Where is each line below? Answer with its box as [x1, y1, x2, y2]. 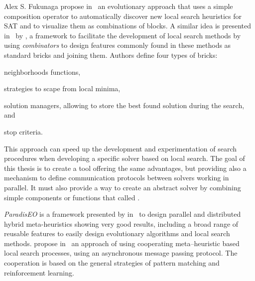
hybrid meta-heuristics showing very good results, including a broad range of [4, 218, 239, 229]
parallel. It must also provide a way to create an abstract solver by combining [4, 182, 241, 192]
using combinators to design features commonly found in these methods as [4, 40, 231, 50]
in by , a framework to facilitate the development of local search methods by [4, 30, 241, 40]
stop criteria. [4, 126, 43, 137]
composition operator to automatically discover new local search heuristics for [4, 10, 242, 21]
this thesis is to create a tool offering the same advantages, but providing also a [4, 162, 247, 173]
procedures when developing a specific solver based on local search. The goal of [4, 153, 245, 163]
